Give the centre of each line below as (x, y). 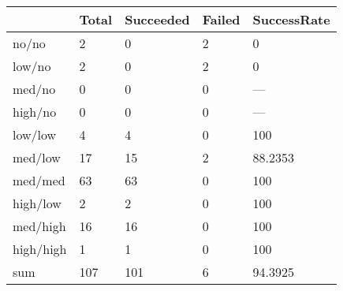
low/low (35, 134)
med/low (37, 157)
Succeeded (157, 19)
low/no (32, 66)
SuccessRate (291, 19)
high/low (37, 203)
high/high (40, 249)
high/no (35, 112)
